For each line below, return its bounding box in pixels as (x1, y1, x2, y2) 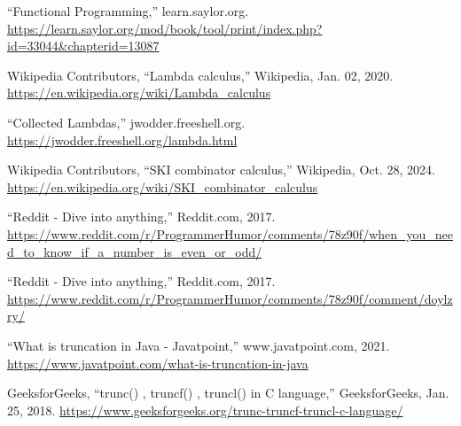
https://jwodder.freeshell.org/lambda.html (7, 130, 238, 149)
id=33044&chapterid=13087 (7, 36, 160, 55)
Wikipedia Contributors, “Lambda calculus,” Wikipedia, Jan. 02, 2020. (7, 66, 394, 84)
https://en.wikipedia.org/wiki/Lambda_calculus (7, 83, 271, 102)
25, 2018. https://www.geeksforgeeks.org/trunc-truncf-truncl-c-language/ (7, 400, 403, 419)
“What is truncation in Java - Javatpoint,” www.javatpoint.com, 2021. (7, 336, 390, 354)
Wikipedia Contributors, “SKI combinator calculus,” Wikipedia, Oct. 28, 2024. (7, 160, 435, 179)
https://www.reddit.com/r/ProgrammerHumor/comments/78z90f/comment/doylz (7, 289, 453, 307)
